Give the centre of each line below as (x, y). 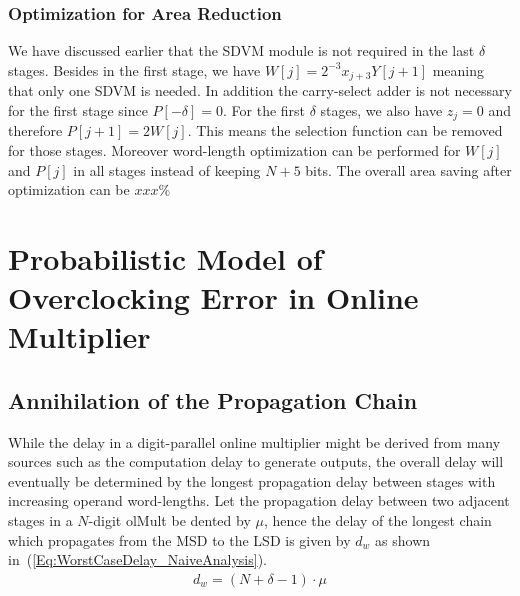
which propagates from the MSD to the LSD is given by (179, 539)
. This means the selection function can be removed (345, 130)
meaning (458, 69)
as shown (403, 539)
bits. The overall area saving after (408, 169)
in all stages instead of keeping (167, 169)
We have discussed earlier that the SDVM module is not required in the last (241, 50)
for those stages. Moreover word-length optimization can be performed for (234, 149)
